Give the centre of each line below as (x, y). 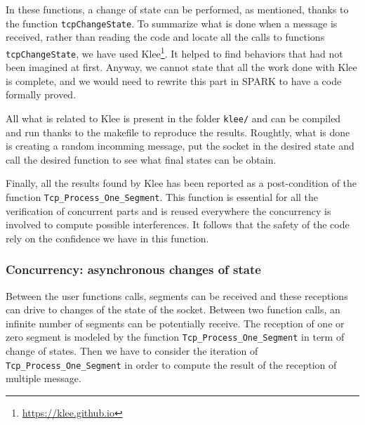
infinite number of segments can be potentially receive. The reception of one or (175, 323)
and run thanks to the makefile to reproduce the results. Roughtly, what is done (178, 132)
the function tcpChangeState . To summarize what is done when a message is (172, 23)
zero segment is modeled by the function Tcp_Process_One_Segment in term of (175, 337)
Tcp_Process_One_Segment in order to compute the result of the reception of (171, 364)
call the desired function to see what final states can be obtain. (141, 159)
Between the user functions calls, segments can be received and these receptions (177, 295)
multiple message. (44, 378)
